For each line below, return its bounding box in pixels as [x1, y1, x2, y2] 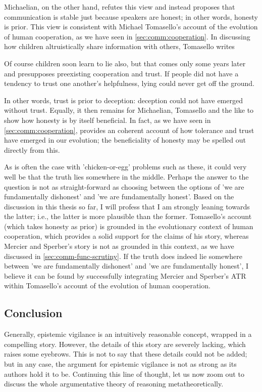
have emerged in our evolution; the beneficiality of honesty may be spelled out [4, 135, 246, 145]
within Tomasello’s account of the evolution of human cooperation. [4, 280, 211, 291]
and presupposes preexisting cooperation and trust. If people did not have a [4, 68, 239, 78]
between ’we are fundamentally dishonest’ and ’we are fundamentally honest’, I [4, 260, 249, 271]
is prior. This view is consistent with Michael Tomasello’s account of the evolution [4, 21, 258, 32]
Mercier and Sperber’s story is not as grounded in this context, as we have [4, 241, 234, 251]
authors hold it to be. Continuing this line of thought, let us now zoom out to [4, 368, 244, 379]
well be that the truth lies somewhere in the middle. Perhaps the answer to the [4, 171, 249, 182]
